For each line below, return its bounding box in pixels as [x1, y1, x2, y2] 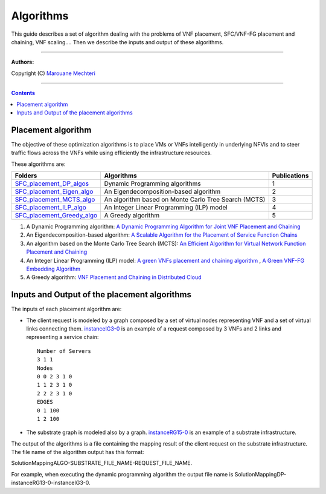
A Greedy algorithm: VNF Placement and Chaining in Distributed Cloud [26, 274, 202, 281]
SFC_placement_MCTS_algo [14, 195, 95, 203]
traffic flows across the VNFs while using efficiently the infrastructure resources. [11, 149, 212, 157]
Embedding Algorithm [26, 265, 81, 272]
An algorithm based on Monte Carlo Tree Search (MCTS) [104, 195, 266, 203]
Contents [11, 90, 36, 97]
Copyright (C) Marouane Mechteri [11, 70, 96, 77]
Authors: [11, 58, 34, 66]
